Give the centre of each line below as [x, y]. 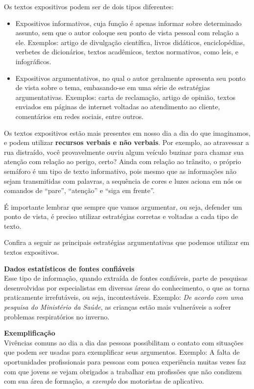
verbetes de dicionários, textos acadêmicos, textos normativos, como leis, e [127, 52]
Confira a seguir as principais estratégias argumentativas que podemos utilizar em [127, 242]
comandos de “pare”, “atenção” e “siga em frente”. [79, 190]
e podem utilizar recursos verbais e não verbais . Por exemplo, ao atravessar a [127, 142]
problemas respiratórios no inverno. [57, 316]
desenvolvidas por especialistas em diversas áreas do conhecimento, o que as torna [127, 287]
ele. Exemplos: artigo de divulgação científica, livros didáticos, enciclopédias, [130, 42]
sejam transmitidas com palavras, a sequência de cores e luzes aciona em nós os [123, 181]
